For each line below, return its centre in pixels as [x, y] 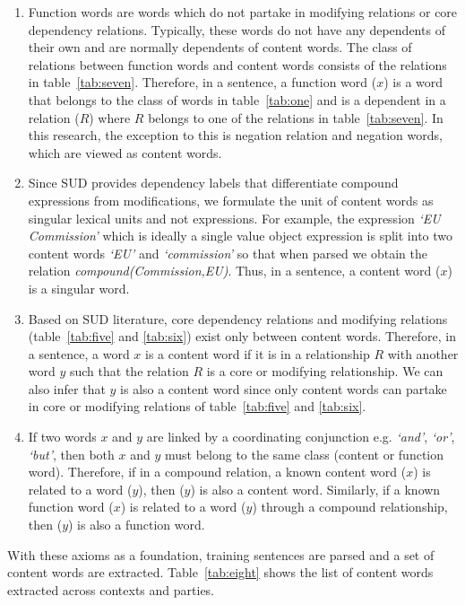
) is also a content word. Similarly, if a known [315, 489]
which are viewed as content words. [125, 152]
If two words [62, 437]
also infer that [67, 388]
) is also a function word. [137, 525]
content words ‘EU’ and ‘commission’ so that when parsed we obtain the [228, 253]
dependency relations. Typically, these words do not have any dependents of [237, 29]
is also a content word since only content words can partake [284, 388]
